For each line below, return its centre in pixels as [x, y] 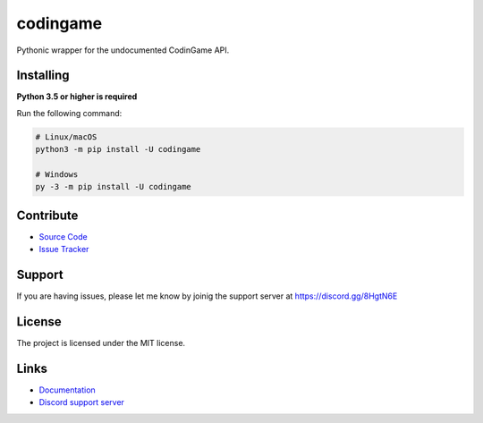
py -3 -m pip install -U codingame [113, 187]
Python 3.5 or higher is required [77, 97]
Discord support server [82, 402]
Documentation [67, 390]
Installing [43, 76]
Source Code [64, 236]
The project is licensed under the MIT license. [101, 343]
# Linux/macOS [66, 137]
